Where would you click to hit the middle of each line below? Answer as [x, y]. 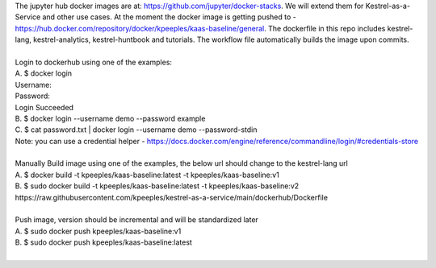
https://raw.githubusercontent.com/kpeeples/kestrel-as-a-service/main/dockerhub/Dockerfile [172, 197]
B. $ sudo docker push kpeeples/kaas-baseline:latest [104, 242]
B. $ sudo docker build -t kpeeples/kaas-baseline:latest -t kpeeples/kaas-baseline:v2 [157, 186]
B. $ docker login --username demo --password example [110, 118]
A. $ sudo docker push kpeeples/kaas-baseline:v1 [98, 231]
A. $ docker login [44, 73]
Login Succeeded [44, 107]
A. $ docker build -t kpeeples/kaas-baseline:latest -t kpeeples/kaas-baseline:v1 [147, 175]
